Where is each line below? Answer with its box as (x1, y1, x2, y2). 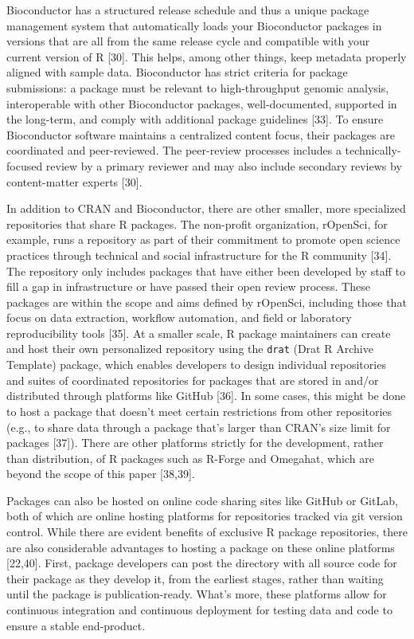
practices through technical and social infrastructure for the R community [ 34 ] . (6, 246, 392, 263)
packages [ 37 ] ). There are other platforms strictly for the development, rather (6, 434, 384, 451)
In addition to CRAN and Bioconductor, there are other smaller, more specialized (6, 200, 406, 217)
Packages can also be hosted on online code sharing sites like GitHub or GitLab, (6, 492, 398, 508)
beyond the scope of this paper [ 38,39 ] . (6, 465, 195, 482)
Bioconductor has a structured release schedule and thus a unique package (6, 2, 369, 18)
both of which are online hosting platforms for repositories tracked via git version (6, 508, 403, 524)
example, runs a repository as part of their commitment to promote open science (6, 231, 400, 248)
